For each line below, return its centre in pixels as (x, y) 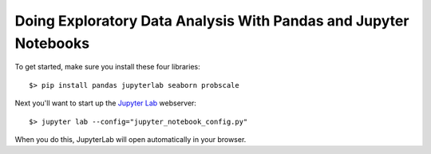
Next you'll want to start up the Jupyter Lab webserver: (106, 103)
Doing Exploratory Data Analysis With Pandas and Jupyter (212, 21)
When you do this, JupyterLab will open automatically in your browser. (130, 139)
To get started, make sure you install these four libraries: (107, 67)
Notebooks (52, 43)
